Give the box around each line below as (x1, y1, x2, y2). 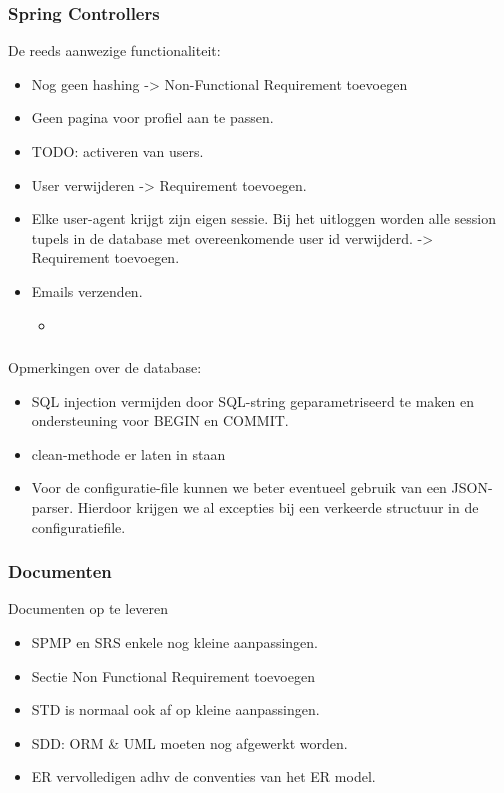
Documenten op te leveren (8, 598, 169, 619)
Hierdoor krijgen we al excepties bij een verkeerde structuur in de (77, 497, 479, 518)
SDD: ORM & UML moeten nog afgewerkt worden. (31, 732, 348, 753)
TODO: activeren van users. (31, 141, 204, 161)
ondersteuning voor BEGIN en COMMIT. (31, 410, 289, 431)
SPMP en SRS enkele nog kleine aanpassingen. (31, 632, 318, 653)
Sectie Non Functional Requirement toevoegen (31, 665, 315, 686)
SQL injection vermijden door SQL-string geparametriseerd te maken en (31, 390, 474, 411)
